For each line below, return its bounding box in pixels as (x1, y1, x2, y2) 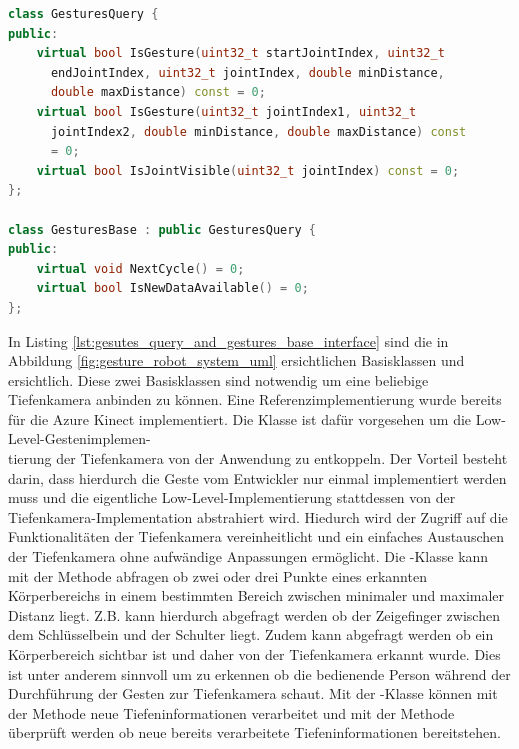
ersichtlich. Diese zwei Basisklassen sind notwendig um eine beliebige (8, 369, 429, 390)
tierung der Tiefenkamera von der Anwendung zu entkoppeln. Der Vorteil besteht (8, 448, 508, 469)
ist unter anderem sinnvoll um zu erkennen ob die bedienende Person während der (8, 663, 511, 684)
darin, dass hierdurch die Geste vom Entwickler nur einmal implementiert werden (8, 467, 507, 488)
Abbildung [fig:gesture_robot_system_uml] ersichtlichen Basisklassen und (8, 350, 465, 371)
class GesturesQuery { (8, 7, 159, 21)
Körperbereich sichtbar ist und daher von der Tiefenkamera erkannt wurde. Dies (8, 644, 501, 664)
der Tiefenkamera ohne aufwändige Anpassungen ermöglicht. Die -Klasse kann (8, 546, 489, 567)
